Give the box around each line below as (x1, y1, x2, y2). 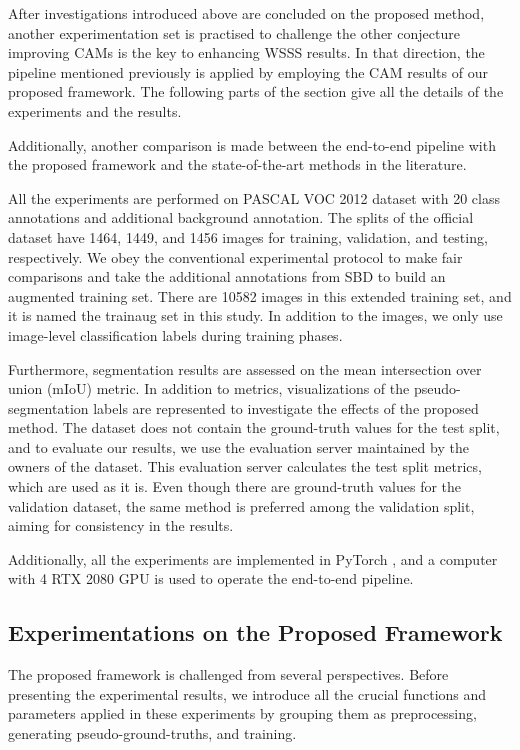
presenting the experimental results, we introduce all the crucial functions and (8, 683, 487, 704)
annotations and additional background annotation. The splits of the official (8, 207, 474, 228)
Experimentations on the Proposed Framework (8, 617, 503, 648)
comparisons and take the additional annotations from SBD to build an (8, 266, 446, 287)
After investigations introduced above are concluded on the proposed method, (8, 3, 485, 23)
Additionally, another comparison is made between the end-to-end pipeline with (8, 134, 496, 155)
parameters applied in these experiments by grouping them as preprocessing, (8, 703, 477, 724)
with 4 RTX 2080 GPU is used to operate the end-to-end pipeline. (8, 568, 414, 589)
